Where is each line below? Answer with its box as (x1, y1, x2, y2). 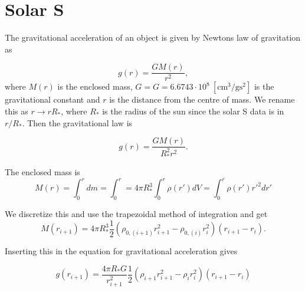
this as (5, 104, 28, 117)
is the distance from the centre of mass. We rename (109, 93, 295, 106)
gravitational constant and (5, 93, 100, 106)
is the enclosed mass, (57, 80, 133, 93)
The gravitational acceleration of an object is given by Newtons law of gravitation (5, 31, 301, 44)
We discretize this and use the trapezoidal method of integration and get (5, 208, 268, 220)
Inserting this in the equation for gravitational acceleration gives (5, 245, 238, 257)
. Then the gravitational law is (22, 116, 133, 129)
